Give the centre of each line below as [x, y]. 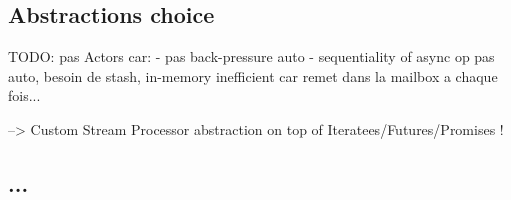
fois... [24, 95]
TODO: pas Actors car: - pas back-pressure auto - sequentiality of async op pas [251, 56]
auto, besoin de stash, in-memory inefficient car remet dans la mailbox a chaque [253, 75]
